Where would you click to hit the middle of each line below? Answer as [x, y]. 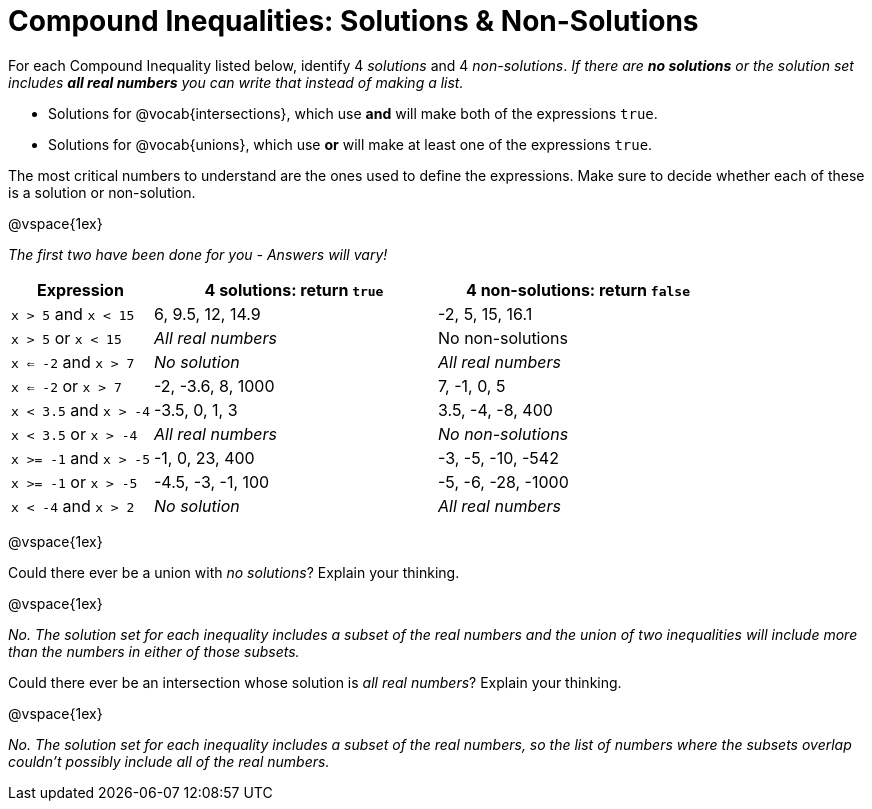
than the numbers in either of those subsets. [154, 651]
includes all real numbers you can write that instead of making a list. [236, 82]
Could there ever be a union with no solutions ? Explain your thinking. [234, 572]
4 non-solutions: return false [578, 289]
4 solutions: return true [294, 289]
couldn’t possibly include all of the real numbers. [169, 761]
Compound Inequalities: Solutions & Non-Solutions [353, 21]
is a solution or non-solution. [102, 192]
